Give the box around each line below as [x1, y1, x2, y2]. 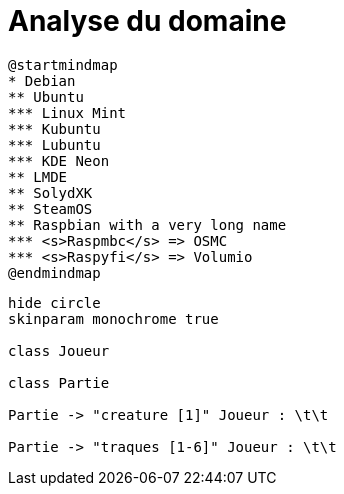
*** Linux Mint [8, 104, 127, 121]
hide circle [8, 294, 101, 311]
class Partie [8, 374, 110, 391]
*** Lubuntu [8, 136, 101, 153]
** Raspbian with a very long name [8, 216, 287, 233]
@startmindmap [8, 56, 118, 73]
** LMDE [8, 168, 68, 185]
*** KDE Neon [8, 152, 110, 169]
